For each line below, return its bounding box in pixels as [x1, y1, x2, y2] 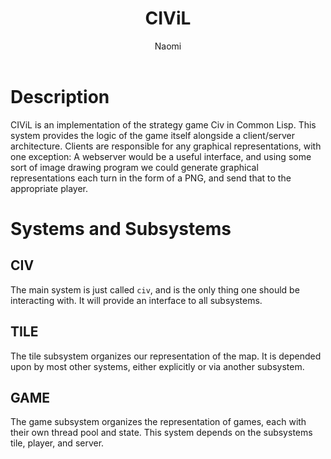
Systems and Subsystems [10, 217, 232, 240]
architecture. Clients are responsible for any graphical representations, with [10, 140, 322, 152]
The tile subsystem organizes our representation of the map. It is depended [10, 350, 322, 362]
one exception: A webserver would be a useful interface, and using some [10, 150, 312, 162]
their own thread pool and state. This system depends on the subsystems [10, 427, 313, 439]
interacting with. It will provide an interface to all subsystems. [10, 294, 263, 306]
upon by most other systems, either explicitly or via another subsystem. [10, 360, 305, 372]
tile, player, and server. [10, 437, 105, 449]
